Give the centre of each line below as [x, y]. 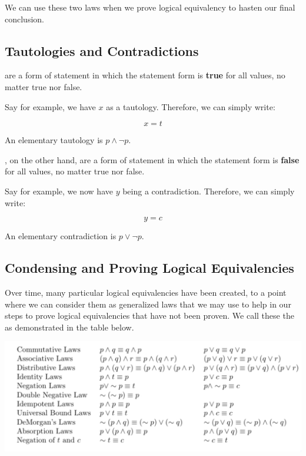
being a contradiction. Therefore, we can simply [209, 191]
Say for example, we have [50, 106]
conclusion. [24, 19]
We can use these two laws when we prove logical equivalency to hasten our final [150, 7]
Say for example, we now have [59, 191]
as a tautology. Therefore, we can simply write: [191, 106]
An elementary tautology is [54, 140]
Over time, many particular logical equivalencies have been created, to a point [146, 292]
